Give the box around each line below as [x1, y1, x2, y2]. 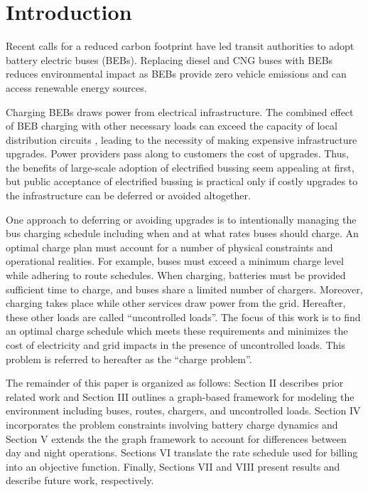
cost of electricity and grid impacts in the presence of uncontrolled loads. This [6, 337, 345, 352]
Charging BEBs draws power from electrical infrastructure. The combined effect [6, 104, 354, 119]
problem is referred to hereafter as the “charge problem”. [6, 351, 252, 366]
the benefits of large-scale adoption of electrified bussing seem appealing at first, [6, 159, 355, 174]
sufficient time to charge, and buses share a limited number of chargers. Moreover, [6, 281, 363, 296]
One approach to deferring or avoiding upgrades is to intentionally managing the [6, 211, 357, 226]
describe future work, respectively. [6, 473, 154, 488]
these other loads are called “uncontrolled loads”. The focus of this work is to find [6, 309, 361, 324]
